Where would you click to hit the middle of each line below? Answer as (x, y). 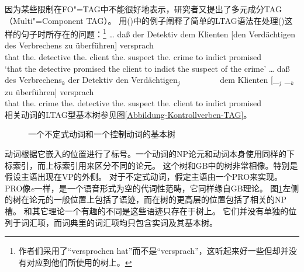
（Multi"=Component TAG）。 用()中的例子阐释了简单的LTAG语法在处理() (145, 20)
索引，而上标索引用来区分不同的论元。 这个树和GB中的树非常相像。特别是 (155, 165)
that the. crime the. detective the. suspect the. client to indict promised (133, 103)
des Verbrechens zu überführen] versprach (79, 45)
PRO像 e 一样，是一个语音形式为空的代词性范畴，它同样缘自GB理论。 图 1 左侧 (152, 188)
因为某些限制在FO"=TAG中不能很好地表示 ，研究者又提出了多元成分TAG (143, 9)
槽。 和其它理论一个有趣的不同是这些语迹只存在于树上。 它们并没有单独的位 (151, 211)
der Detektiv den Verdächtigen (123, 80)
